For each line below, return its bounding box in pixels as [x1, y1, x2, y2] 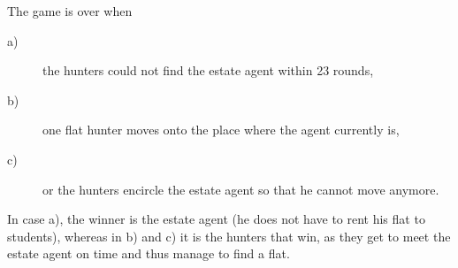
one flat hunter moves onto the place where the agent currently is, [42, 120, 400, 139]
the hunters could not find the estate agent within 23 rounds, [42, 61, 374, 80]
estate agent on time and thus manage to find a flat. [7, 244, 290, 263]
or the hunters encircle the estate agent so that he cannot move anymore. [42, 180, 439, 198]
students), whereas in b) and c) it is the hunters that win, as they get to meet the [7, 226, 451, 245]
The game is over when [7, 2, 133, 19]
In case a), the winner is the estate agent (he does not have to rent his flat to [7, 210, 425, 228]
